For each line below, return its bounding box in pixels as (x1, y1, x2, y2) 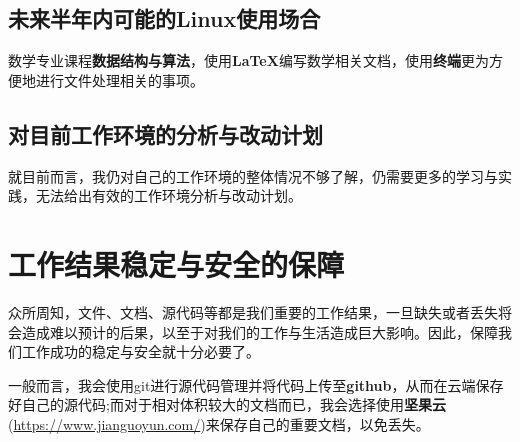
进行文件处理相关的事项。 (35, 69, 204, 90)
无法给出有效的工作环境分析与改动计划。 (35, 185, 302, 206)
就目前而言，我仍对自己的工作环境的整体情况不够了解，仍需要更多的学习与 (8, 165, 498, 186)
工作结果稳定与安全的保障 (8, 243, 345, 284)
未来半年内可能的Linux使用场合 (8, 3, 321, 34)
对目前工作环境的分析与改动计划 (8, 118, 323, 149)
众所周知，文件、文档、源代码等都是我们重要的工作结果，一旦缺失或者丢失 (8, 301, 498, 322)
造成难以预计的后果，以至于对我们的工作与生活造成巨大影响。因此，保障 (21, 321, 498, 342)
